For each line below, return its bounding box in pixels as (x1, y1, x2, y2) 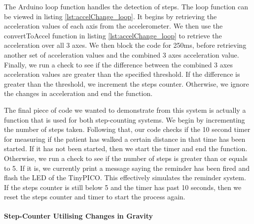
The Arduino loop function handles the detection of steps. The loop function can (4, 1, 248, 11)
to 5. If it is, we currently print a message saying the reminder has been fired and (4, 162, 250, 173)
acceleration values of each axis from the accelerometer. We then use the (4, 21, 223, 31)
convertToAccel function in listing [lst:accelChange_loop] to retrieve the (4, 30, 222, 40)
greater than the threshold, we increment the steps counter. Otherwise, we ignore (4, 78, 249, 89)
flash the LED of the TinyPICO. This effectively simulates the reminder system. (4, 172, 246, 183)
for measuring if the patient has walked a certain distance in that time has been (4, 133, 246, 144)
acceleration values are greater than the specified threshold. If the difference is (4, 69, 240, 79)
